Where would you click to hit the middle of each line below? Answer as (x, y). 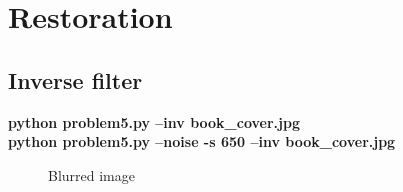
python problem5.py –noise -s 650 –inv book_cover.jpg (202, 141)
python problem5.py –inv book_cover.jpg (154, 121)
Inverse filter (75, 79)
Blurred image (91, 174)
